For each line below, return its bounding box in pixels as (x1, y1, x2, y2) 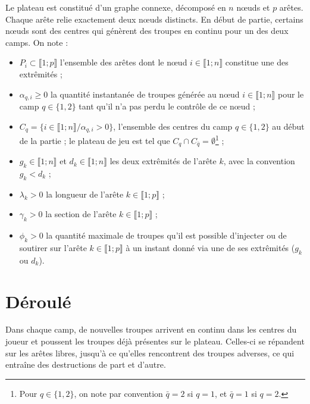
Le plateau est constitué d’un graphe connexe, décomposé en (5, 1, 226, 13)
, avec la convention (223, 155, 295, 167)
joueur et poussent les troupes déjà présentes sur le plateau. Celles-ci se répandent (5, 335, 305, 347)
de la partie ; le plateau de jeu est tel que (19, 134, 170, 146)
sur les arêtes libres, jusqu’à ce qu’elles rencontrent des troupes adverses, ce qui (5, 346, 295, 359)
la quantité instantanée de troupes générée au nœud (51, 87, 240, 100)
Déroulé (5, 289, 71, 313)
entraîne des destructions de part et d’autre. (5, 358, 166, 371)
